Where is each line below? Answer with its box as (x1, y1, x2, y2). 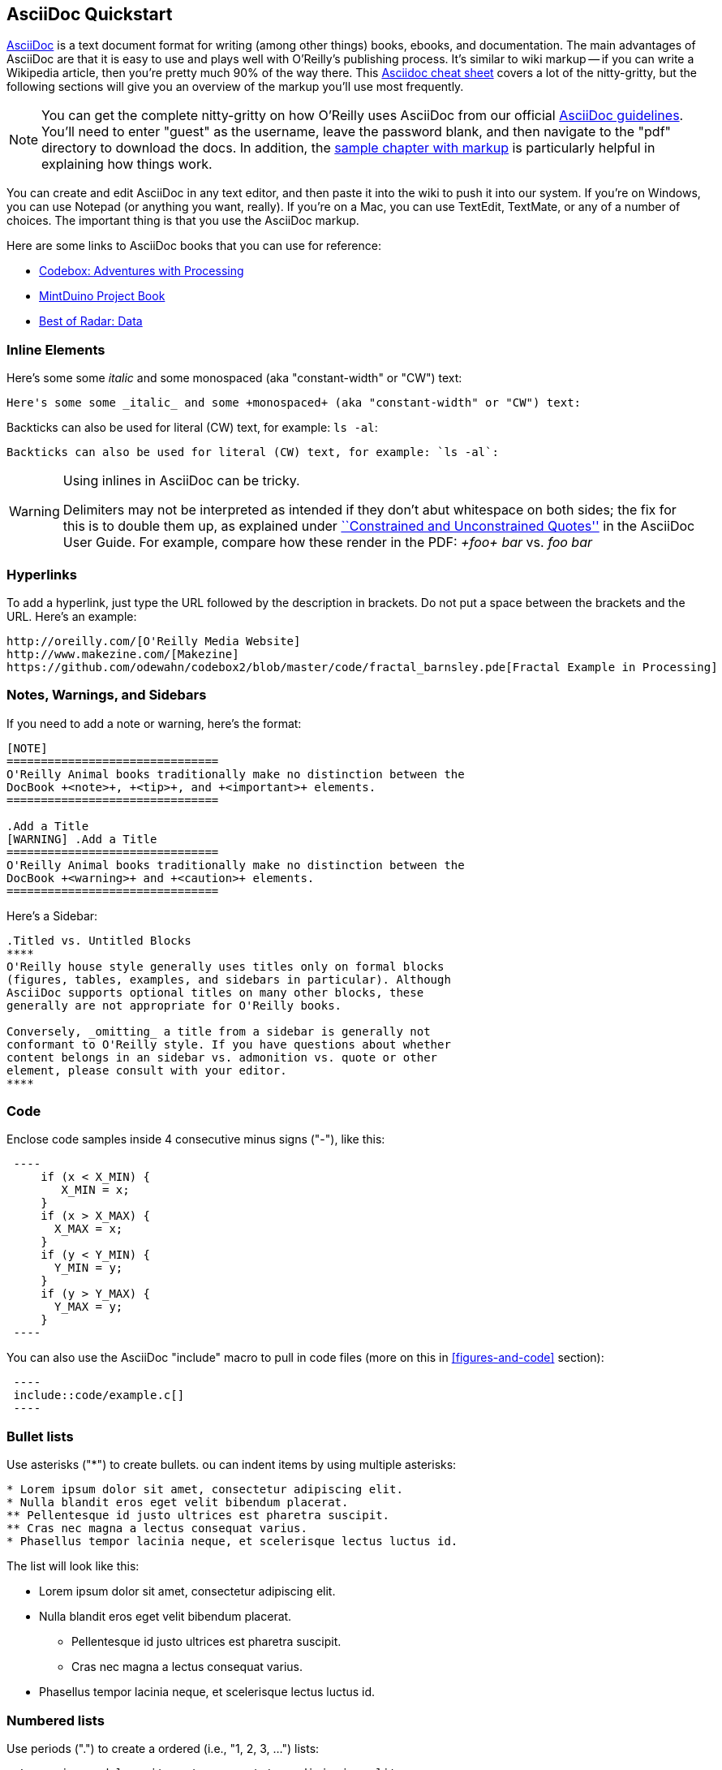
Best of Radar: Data (39, 314, 143, 329)
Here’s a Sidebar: (6, 908, 98, 923)
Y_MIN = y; (54, 1261, 123, 1275)
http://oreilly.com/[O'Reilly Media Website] (6, 634, 301, 648)
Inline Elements (6, 341, 105, 358)
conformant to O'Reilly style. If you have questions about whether (6, 1037, 451, 1051)
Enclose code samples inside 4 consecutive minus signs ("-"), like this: (6, 1132, 385, 1147)
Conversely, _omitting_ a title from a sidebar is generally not (6, 1024, 431, 1038)
